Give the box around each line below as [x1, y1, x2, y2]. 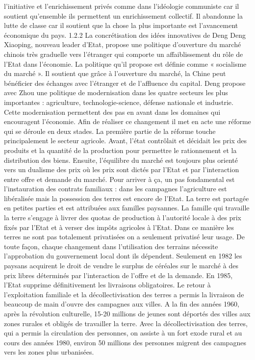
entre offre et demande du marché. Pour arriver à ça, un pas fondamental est [4, 174, 235, 184]
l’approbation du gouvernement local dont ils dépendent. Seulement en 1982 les [4, 251, 242, 261]
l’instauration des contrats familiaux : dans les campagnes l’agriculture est [4, 183, 227, 194]
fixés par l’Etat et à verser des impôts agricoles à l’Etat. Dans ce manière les [4, 222, 234, 232]
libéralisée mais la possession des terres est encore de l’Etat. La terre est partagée [4, 193, 249, 203]
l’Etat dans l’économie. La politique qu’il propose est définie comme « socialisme [4, 58, 247, 69]
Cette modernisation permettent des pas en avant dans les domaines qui [4, 106, 221, 117]
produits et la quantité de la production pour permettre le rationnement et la [4, 145, 237, 155]
